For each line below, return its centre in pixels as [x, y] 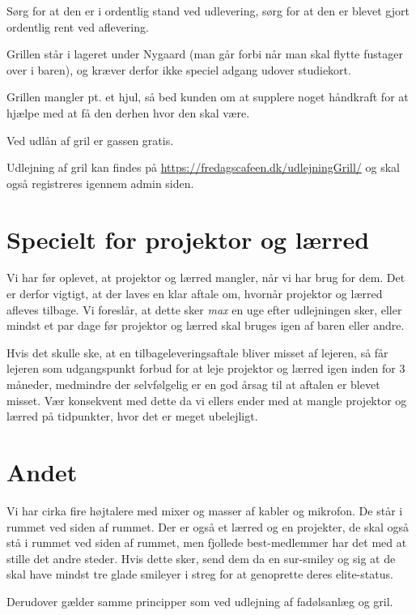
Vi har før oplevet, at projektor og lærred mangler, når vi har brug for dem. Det [206, 278]
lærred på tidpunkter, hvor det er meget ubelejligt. [132, 416]
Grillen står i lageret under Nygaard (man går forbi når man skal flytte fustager [205, 54]
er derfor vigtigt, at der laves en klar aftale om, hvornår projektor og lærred [195, 294]
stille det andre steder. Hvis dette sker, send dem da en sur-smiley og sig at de [201, 558]
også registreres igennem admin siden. [100, 183]
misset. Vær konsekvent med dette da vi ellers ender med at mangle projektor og [207, 400]
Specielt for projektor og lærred [188, 239]
